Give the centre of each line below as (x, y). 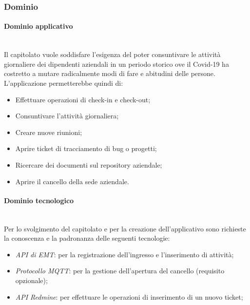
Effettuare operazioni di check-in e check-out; (83, 99)
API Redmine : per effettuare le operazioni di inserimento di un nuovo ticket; (129, 296)
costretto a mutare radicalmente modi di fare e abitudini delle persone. (110, 73)
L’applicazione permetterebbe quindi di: (64, 83)
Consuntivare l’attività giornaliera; (67, 116)
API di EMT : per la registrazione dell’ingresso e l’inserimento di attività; (125, 254)
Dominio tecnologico (39, 200)
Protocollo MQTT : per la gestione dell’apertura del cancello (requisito (120, 271)
